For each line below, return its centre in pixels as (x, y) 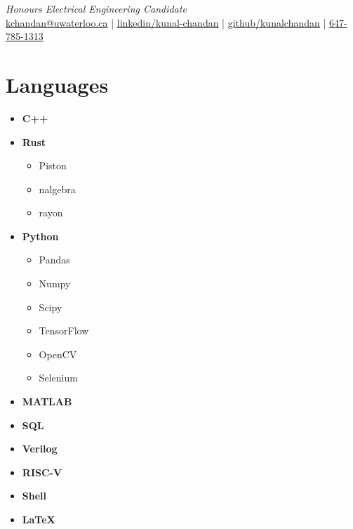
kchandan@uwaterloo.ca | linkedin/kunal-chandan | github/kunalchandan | (166, 22)
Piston (53, 165)
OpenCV (58, 354)
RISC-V (42, 472)
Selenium (58, 378)
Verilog (40, 449)
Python (40, 236)
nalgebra (57, 189)
